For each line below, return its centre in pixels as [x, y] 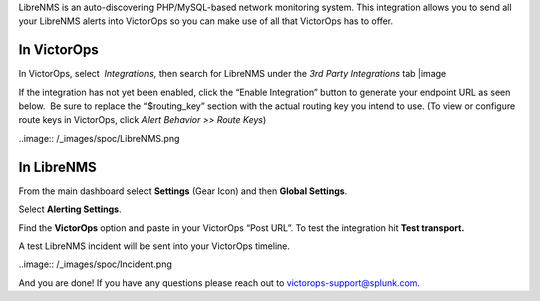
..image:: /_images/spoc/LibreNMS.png [99, 138]
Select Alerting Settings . [70, 209]
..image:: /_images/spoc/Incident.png [95, 264]
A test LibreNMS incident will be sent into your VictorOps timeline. [154, 246]
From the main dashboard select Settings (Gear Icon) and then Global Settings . [183, 191]
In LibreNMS [57, 166]
